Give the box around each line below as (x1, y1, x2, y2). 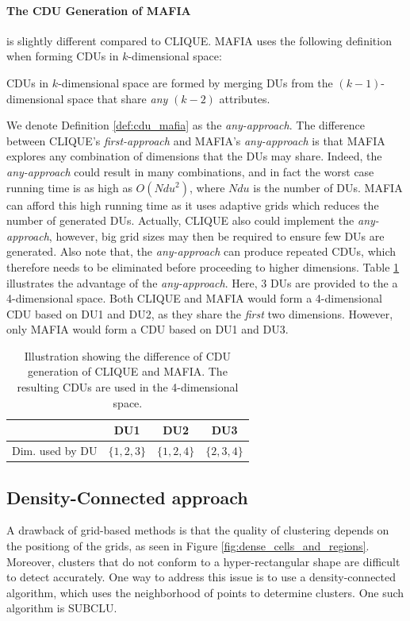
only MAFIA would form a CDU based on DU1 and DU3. (6, 321, 289, 337)
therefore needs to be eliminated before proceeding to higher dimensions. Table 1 (6, 258, 400, 275)
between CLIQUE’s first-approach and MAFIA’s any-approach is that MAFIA (6, 132, 385, 148)
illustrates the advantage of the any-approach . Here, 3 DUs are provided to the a (6, 274, 398, 291)
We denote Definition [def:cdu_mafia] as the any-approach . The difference (6, 117, 366, 133)
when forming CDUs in (6, 48, 119, 64)
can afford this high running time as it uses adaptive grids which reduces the (6, 196, 379, 213)
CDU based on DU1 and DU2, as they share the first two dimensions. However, (6, 305, 393, 322)
